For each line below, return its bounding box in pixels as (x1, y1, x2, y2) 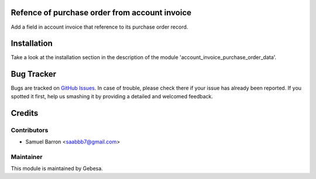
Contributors (11, 126, 49, 134)
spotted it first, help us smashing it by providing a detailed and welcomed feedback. (11, 92, 213, 99)
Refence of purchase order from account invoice (11, 8, 192, 18)
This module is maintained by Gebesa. (11, 165, 104, 172)
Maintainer (11, 153, 43, 161)
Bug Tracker (11, 69, 57, 79)
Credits (11, 108, 39, 118)
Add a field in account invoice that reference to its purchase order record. (11, 23, 188, 30)
